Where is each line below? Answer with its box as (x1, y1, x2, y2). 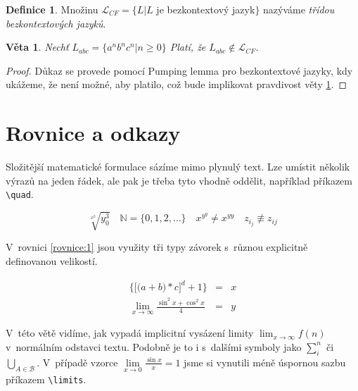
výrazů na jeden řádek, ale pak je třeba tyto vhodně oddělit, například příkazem (6, 173, 352, 187)
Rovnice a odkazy (6, 118, 181, 147)
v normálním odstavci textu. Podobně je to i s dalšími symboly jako (6, 339, 302, 354)
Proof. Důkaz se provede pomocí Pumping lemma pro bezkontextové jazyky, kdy (6, 63, 353, 77)
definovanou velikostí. (6, 254, 98, 268)
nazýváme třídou (263, 2, 335, 16)
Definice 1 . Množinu (6, 2, 98, 16)
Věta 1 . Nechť (6, 39, 69, 54)
